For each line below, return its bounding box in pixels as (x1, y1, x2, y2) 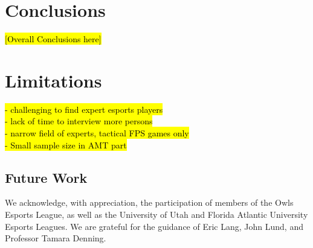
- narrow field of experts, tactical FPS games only (5, 127, 189, 139)
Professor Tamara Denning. (5, 232, 106, 244)
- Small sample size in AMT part (5, 138, 127, 151)
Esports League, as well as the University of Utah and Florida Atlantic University (5, 208, 308, 221)
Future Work (5, 168, 88, 186)
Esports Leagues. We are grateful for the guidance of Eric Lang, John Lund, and (5, 220, 303, 232)
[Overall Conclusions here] (5, 33, 102, 45)
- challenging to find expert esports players (5, 103, 163, 115)
